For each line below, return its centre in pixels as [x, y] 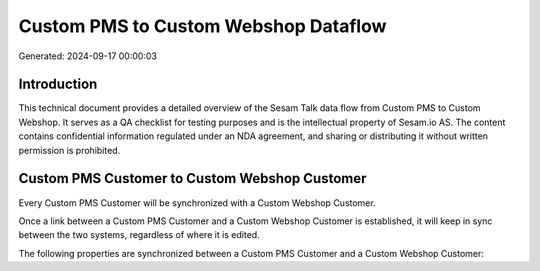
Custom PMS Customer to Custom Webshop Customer [192, 178]
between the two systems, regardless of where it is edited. [139, 235]
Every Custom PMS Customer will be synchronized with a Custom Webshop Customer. [197, 202]
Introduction [58, 84]
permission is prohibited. [69, 150]
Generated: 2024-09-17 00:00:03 [87, 56]
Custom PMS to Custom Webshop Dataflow [202, 26]
